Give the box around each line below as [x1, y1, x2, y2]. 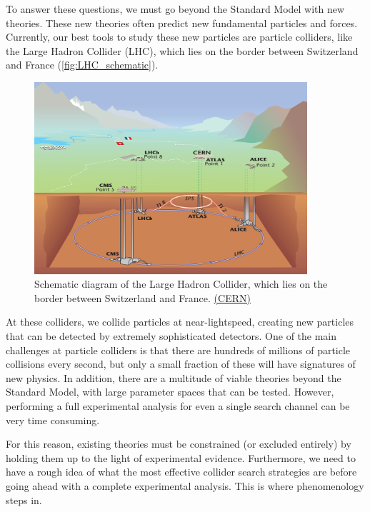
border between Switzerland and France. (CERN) [34, 290, 251, 305]
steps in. [6, 492, 42, 507]
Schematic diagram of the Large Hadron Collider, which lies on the [34, 276, 328, 291]
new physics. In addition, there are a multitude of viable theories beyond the [6, 370, 341, 385]
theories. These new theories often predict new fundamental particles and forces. [6, 15, 358, 30]
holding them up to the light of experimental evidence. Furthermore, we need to [6, 450, 356, 465]
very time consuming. [6, 412, 100, 427]
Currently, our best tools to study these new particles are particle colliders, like [6, 29, 353, 44]
